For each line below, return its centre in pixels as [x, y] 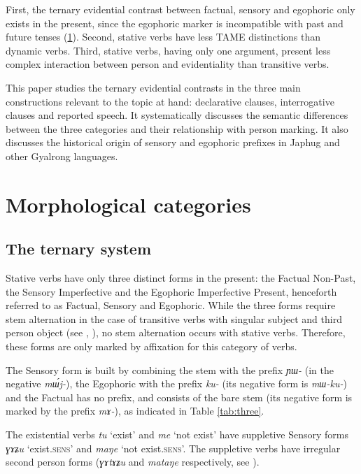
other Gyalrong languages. [62, 156]
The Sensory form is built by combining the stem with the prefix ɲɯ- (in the [170, 369]
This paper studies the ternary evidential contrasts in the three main [153, 87]
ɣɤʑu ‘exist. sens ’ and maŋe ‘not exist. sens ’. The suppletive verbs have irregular [173, 448]
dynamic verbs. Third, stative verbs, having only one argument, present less [168, 50]
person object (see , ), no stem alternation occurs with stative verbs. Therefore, [176, 332]
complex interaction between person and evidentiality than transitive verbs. [168, 64]
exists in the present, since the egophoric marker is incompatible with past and [175, 23]
